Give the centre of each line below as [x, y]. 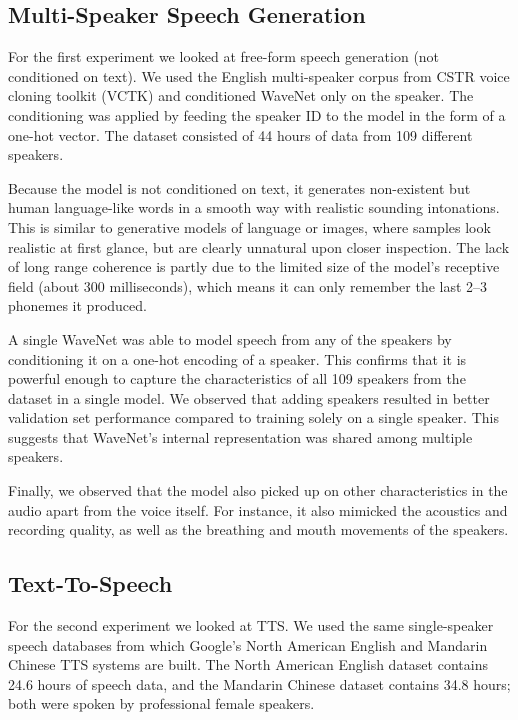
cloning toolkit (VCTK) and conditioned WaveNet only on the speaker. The [241, 95]
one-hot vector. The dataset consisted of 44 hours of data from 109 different [240, 134]
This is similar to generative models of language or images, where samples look [249, 226]
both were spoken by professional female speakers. [161, 703]
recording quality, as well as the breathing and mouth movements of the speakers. [258, 529]
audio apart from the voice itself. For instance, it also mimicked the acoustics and [258, 509]
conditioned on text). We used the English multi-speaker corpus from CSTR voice [259, 75]
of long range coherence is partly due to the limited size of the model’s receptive [254, 266]
